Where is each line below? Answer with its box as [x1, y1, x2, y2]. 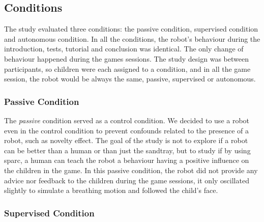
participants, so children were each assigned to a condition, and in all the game [4, 63, 251, 74]
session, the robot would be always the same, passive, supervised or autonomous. [4, 73, 256, 84]
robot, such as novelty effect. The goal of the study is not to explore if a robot [4, 135, 248, 146]
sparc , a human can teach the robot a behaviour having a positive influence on [4, 155, 249, 165]
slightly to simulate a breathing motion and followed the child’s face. [4, 185, 218, 196]
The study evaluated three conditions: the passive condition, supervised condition [4, 23, 258, 34]
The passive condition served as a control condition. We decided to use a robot [4, 115, 250, 125]
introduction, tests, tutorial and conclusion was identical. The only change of [4, 43, 244, 54]
